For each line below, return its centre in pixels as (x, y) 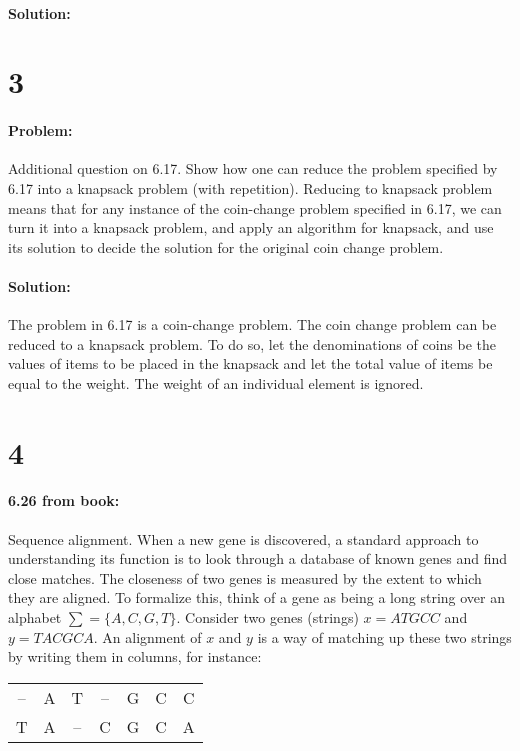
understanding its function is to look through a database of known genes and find (258, 558)
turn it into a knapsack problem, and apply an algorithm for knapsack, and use (251, 227)
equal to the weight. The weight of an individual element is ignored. (216, 382)
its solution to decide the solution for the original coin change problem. (226, 246)
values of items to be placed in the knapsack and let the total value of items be (250, 363)
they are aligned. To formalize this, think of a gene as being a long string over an (256, 597)
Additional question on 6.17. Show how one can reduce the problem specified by (253, 168)
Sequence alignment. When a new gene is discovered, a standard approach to (243, 538)
